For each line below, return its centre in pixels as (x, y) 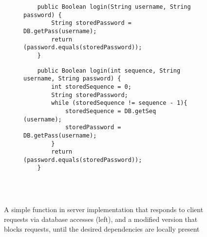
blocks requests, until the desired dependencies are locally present (102, 228)
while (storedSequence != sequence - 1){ (119, 103)
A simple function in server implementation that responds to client (104, 209)
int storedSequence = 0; (91, 87)
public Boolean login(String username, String (114, 7)
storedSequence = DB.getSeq (111, 111)
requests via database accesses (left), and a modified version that (101, 219)
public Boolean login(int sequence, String (109, 70)
